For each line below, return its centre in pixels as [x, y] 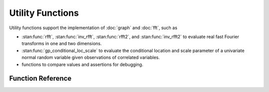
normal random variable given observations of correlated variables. [91, 57]
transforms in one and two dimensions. [62, 44]
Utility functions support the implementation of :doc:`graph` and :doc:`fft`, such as [93, 28]
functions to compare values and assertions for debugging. [82, 64]
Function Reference [40, 78]
